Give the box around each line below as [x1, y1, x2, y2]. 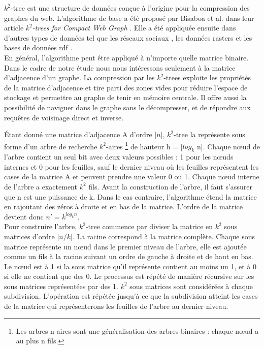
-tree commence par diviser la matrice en [85, 221, 213, 232]
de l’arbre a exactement [4, 181, 77, 192]
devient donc [4, 211, 44, 221]
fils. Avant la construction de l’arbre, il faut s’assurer [88, 181, 252, 192]
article [4, 22, 24, 33]
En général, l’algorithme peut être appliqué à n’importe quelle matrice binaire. [4, 52, 249, 62]
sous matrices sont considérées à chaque [129, 280, 253, 291]
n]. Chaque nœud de [196, 141, 260, 151]
